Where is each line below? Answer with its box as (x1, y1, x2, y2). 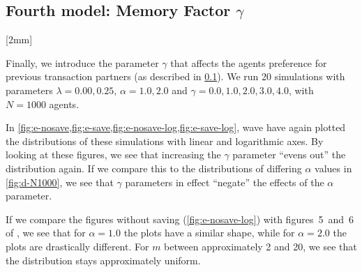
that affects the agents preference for (170, 55, 327, 70)
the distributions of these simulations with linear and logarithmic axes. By (6, 133, 324, 148)
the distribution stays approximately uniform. (6, 252, 201, 267)
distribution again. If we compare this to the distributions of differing (6, 160, 302, 175)
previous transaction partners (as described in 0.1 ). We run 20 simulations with (6, 69, 345, 84)
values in (315, 160, 352, 175)
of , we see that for (6, 225, 86, 240)
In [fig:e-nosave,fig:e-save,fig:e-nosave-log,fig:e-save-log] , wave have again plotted (6, 120, 346, 135)
